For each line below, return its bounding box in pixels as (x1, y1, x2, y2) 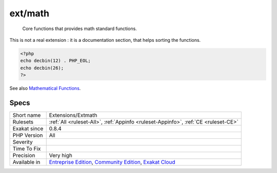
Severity (12, 138, 33, 145)
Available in (12, 158, 41, 165)
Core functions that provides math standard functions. (22, 26, 137, 32)
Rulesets (12, 118, 33, 125)
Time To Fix (12, 145, 41, 152)
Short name (12, 111, 41, 118)
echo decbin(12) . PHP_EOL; (20, 58, 91, 64)
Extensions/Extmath (49, 111, 97, 118)
